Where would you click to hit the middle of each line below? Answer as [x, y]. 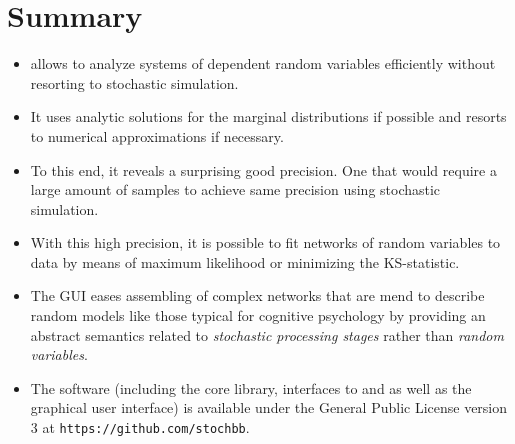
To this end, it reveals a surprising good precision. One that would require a [263, 169]
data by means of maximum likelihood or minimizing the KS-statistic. [245, 261]
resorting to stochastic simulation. [134, 82]
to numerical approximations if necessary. [157, 135]
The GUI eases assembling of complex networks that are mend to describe [257, 295]
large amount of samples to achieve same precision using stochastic [235, 189]
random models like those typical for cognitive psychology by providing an [258, 315]
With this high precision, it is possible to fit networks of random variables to [265, 242]
